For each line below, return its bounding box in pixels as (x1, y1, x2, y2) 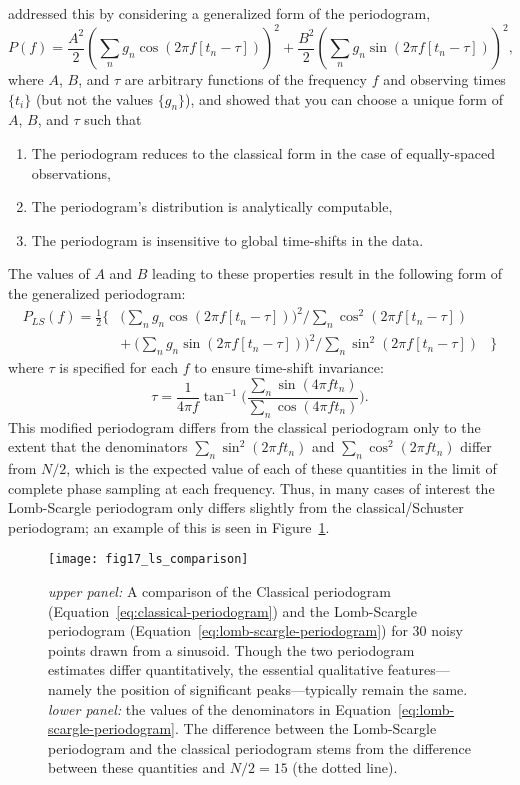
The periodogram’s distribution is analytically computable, (31, 196, 393, 217)
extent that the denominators (8, 436, 188, 457)
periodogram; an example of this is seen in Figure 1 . (8, 516, 330, 537)
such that (84, 109, 142, 130)
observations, (31, 162, 111, 183)
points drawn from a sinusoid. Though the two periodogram (48, 639, 415, 660)
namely (48, 678, 92, 699)
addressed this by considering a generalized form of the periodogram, (8, 3, 431, 23)
